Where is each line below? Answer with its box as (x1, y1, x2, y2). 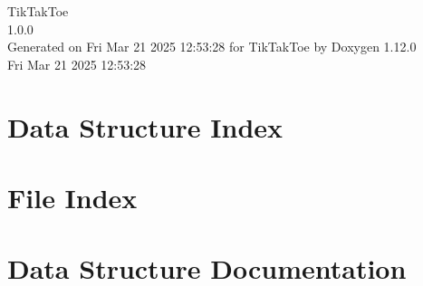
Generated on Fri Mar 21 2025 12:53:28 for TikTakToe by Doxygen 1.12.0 (7, 37, 417, 56)
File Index (7, 178, 138, 215)
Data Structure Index (7, 108, 284, 145)
